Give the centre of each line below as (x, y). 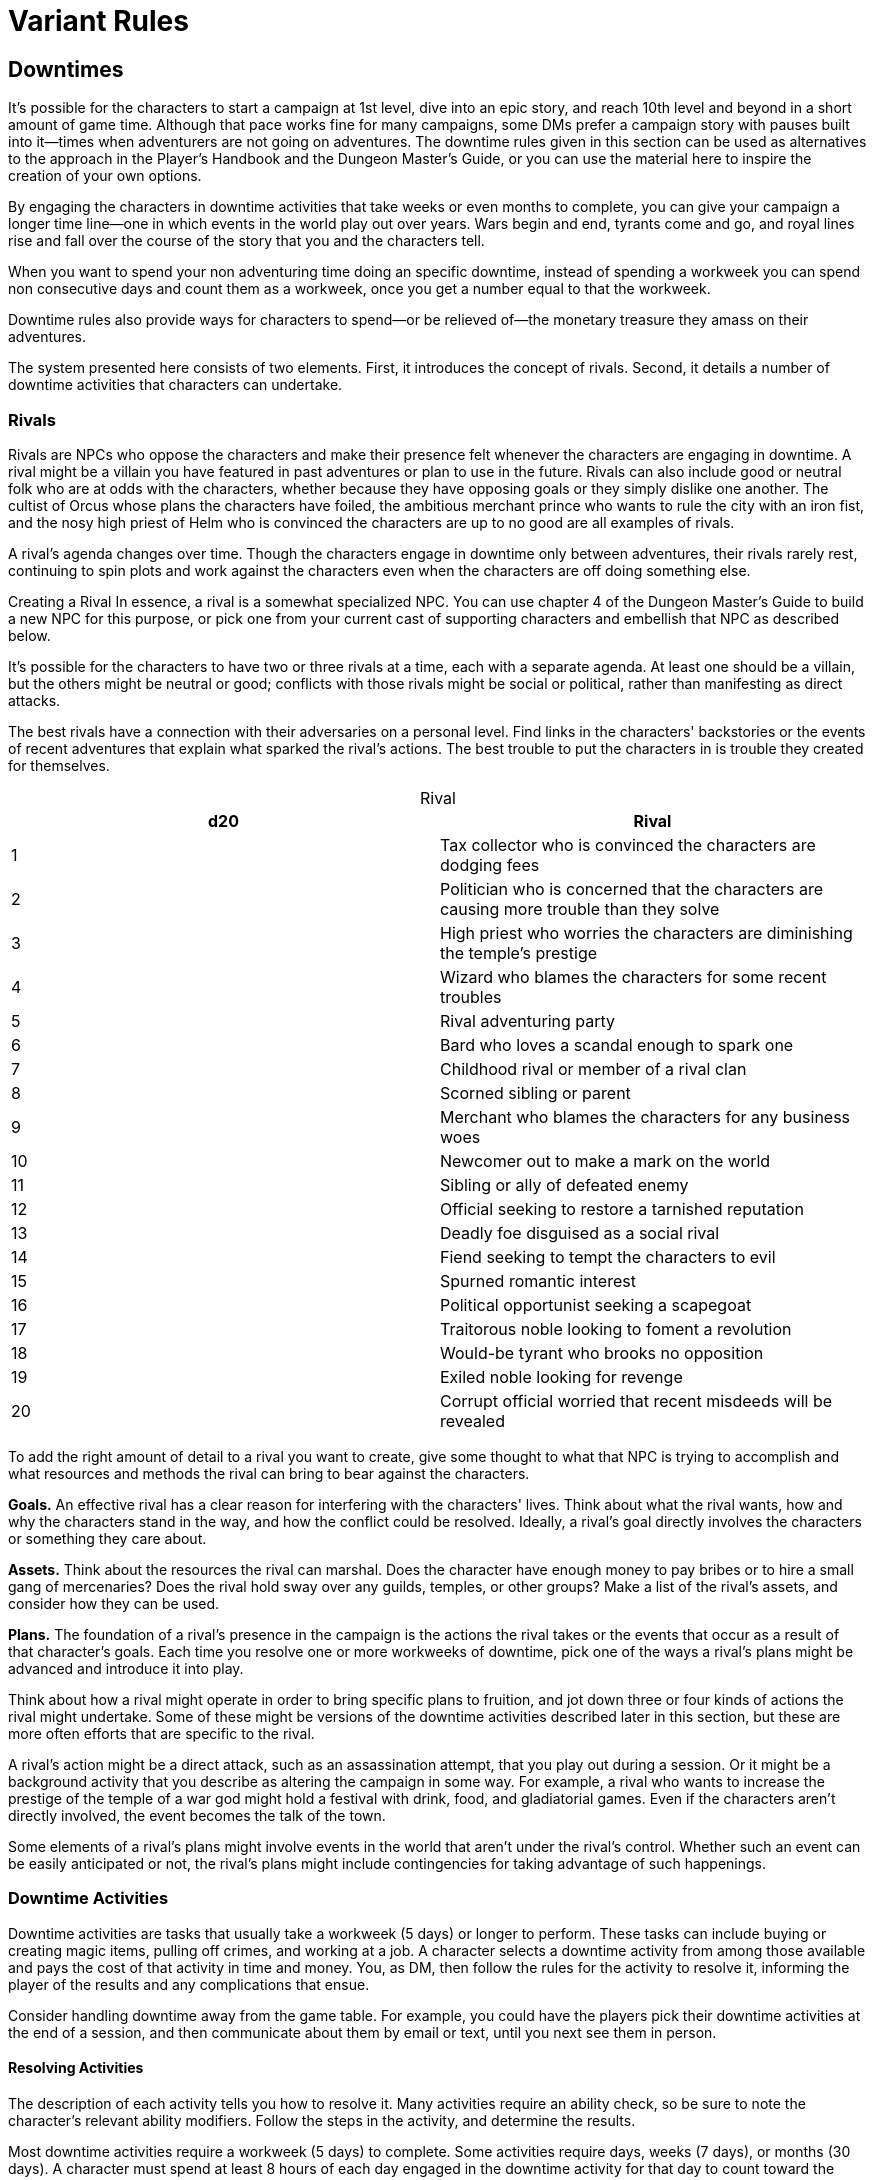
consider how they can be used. (114, 1603)
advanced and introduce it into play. (126, 1668)
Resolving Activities (76, 2068)
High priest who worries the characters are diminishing (646, 932)
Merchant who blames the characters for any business (645, 1116)
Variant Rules (98, 21)
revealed (472, 1420)
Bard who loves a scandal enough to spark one (617, 1044)
